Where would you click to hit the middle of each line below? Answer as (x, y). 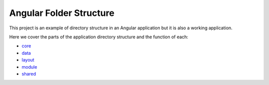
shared (29, 74)
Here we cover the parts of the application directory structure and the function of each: (99, 37)
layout (28, 60)
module (29, 67)
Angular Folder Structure (62, 13)
